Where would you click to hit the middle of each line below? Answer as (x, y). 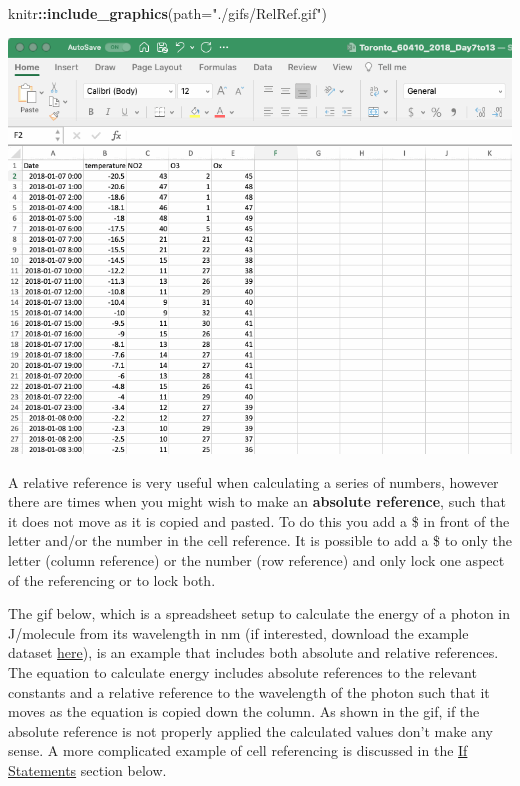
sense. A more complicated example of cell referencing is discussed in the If (238, 750)
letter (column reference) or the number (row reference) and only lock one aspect (256, 560)
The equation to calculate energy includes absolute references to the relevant (242, 672)
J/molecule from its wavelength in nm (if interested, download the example (238, 632)
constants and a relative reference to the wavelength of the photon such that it (249, 691)
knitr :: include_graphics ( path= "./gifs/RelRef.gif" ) (167, 13)
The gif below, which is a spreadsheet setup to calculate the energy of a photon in (259, 613)
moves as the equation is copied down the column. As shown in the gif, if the (244, 711)
